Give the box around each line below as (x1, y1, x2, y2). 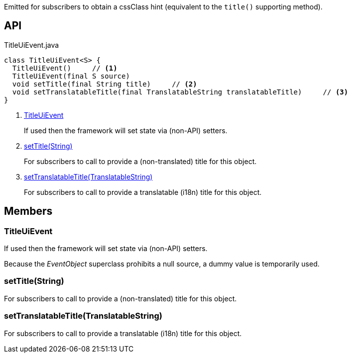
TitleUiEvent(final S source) (12, 72, 130, 80)
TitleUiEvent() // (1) (12, 64, 117, 72)
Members (4, 205, 53, 218)
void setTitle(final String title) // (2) (12, 80, 197, 88)
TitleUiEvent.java (4, 40, 59, 49)
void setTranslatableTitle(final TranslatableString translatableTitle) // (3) (12, 88, 349, 96)
